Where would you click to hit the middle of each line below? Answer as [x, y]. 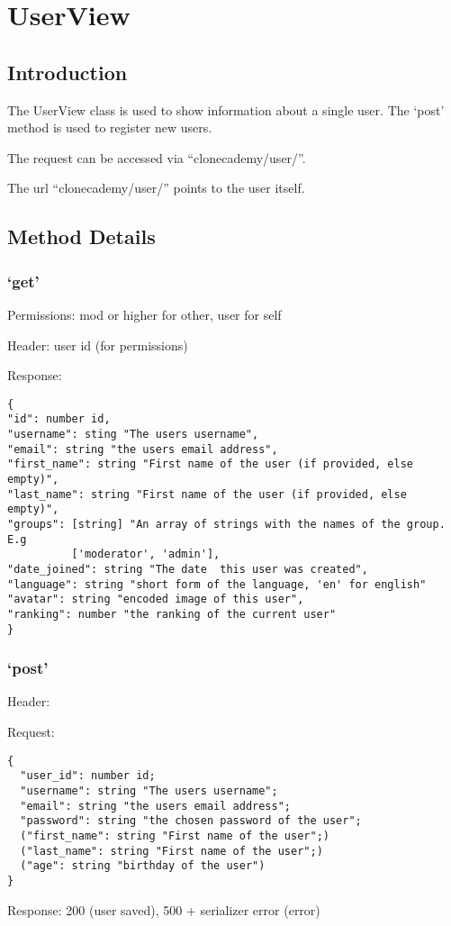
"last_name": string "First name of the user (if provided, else [207, 494]
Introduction [68, 72]
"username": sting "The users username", [133, 435]
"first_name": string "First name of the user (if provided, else [211, 464]
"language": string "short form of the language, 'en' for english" [217, 584]
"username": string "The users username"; [149, 790]
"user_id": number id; [88, 776]
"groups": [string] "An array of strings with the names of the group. [226, 524]
